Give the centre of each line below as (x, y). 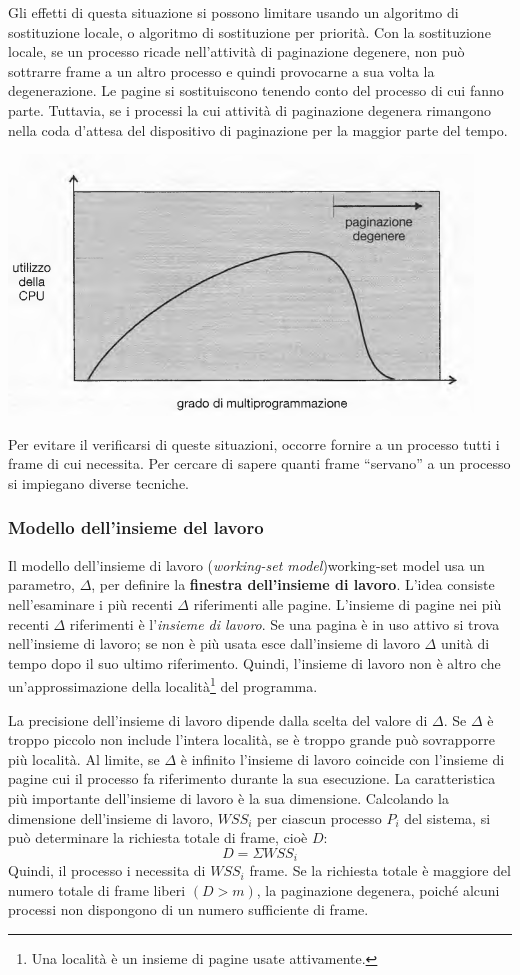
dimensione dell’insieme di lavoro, (111, 817)
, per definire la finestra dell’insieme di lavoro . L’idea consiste (293, 584)
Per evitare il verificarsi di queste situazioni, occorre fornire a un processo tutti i (254, 443)
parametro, (41, 584)
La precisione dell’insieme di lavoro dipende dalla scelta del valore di (218, 719)
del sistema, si (447, 817)
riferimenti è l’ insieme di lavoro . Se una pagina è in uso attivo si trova (284, 623)
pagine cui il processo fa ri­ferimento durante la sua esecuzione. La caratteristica (252, 778)
